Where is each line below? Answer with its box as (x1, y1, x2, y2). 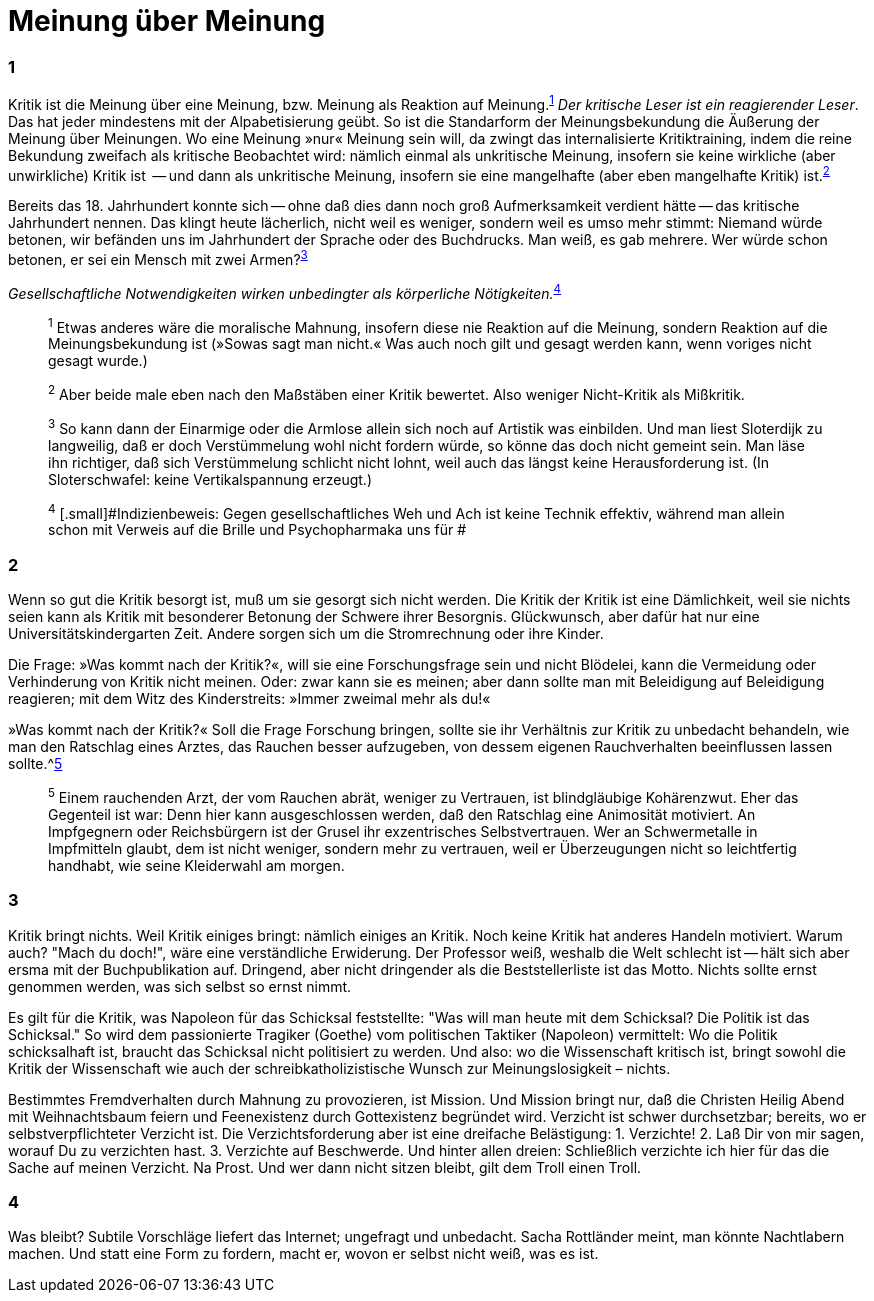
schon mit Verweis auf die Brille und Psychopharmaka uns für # (48, 521, 467, 539)
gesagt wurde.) (48, 352, 148, 370)
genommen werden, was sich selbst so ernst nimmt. (8, 977, 352, 995)
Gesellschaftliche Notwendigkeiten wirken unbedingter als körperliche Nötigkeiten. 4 (8, 282, 562, 302)
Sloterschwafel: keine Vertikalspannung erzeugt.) (48, 470, 373, 488)
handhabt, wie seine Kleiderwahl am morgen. (48, 856, 345, 874)
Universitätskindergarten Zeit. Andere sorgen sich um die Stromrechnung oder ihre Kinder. (8, 625, 604, 643)
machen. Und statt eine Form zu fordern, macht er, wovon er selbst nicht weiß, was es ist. (8, 1245, 599, 1263)
